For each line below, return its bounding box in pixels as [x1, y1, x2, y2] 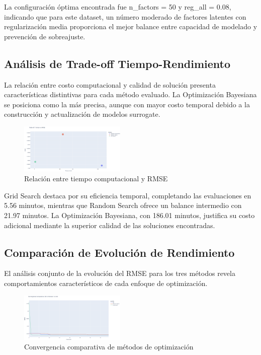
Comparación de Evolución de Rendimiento [4, 244, 235, 260]
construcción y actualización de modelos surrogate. [4, 109, 160, 119]
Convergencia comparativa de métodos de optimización [24, 341, 194, 352]
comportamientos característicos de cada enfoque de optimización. [4, 277, 208, 288]
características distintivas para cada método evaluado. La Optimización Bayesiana [4, 89, 257, 100]
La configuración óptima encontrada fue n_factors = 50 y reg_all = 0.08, [4, 2, 231, 12]
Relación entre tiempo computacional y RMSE [24, 173, 168, 184]
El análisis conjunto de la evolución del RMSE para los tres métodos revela [4, 268, 235, 278]
